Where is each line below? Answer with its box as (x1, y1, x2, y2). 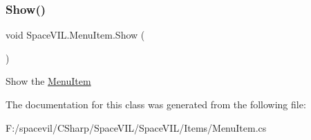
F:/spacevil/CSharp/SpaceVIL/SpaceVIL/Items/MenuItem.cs (6, 120, 267, 134)
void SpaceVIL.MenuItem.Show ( (6, 28, 145, 42)
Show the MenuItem (6, 74, 91, 88)
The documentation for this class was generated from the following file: (6, 97, 306, 111)
